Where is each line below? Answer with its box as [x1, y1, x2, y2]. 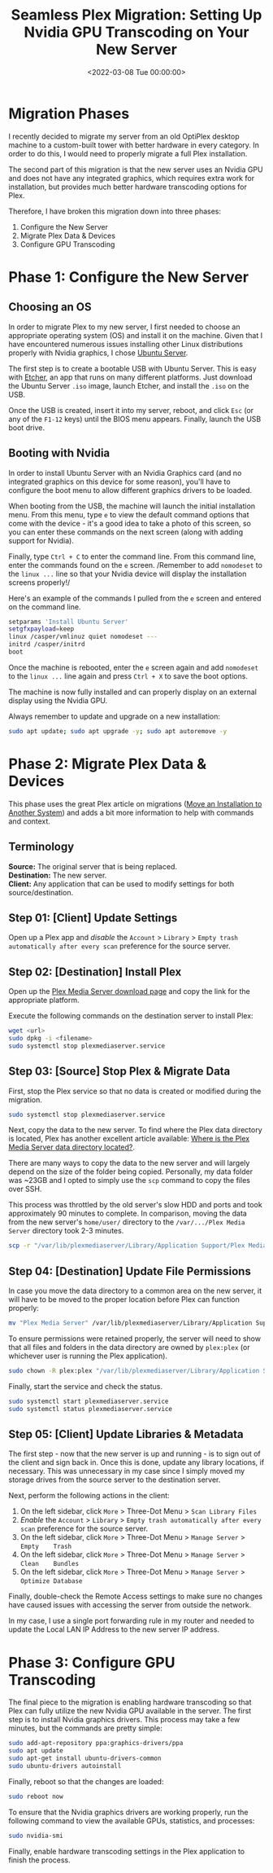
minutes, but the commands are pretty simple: [8, 1723, 162, 1733]
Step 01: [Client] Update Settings [8, 911, 178, 925]
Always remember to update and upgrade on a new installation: [8, 711, 221, 721]
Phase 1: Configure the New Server [8, 267, 249, 286]
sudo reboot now [8, 1792, 63, 1800]
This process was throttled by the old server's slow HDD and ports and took [8, 1200, 262, 1210]
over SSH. [8, 1184, 42, 1194]
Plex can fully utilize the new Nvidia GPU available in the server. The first [8, 1706, 252, 1716]
